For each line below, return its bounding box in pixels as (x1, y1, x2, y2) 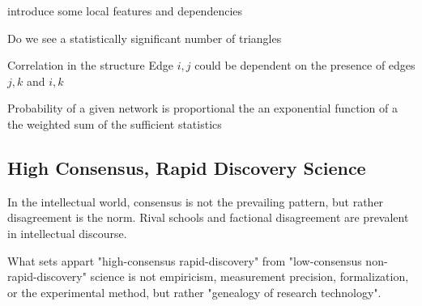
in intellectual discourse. (7, 224, 127, 241)
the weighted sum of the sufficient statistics (7, 115, 222, 132)
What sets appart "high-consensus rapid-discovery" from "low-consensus (7, 252, 362, 269)
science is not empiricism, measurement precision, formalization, (90, 268, 409, 285)
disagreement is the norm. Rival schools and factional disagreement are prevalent (7, 209, 409, 226)
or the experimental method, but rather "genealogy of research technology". (7, 283, 382, 300)
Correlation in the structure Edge (7, 57, 174, 74)
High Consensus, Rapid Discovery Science (7, 155, 366, 180)
